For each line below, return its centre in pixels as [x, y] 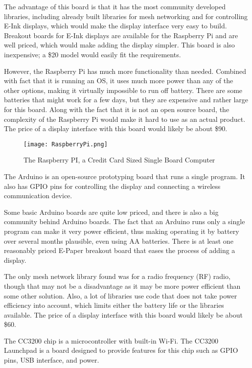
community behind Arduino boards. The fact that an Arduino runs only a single [125, 221]
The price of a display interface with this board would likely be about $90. [116, 128]
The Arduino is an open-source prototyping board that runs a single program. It [125, 176]
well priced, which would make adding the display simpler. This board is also [119, 45]
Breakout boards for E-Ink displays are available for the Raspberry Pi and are [121, 35]
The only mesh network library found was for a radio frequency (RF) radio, [117, 276]
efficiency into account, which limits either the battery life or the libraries [114, 305]
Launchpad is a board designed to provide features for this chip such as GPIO [121, 350]
